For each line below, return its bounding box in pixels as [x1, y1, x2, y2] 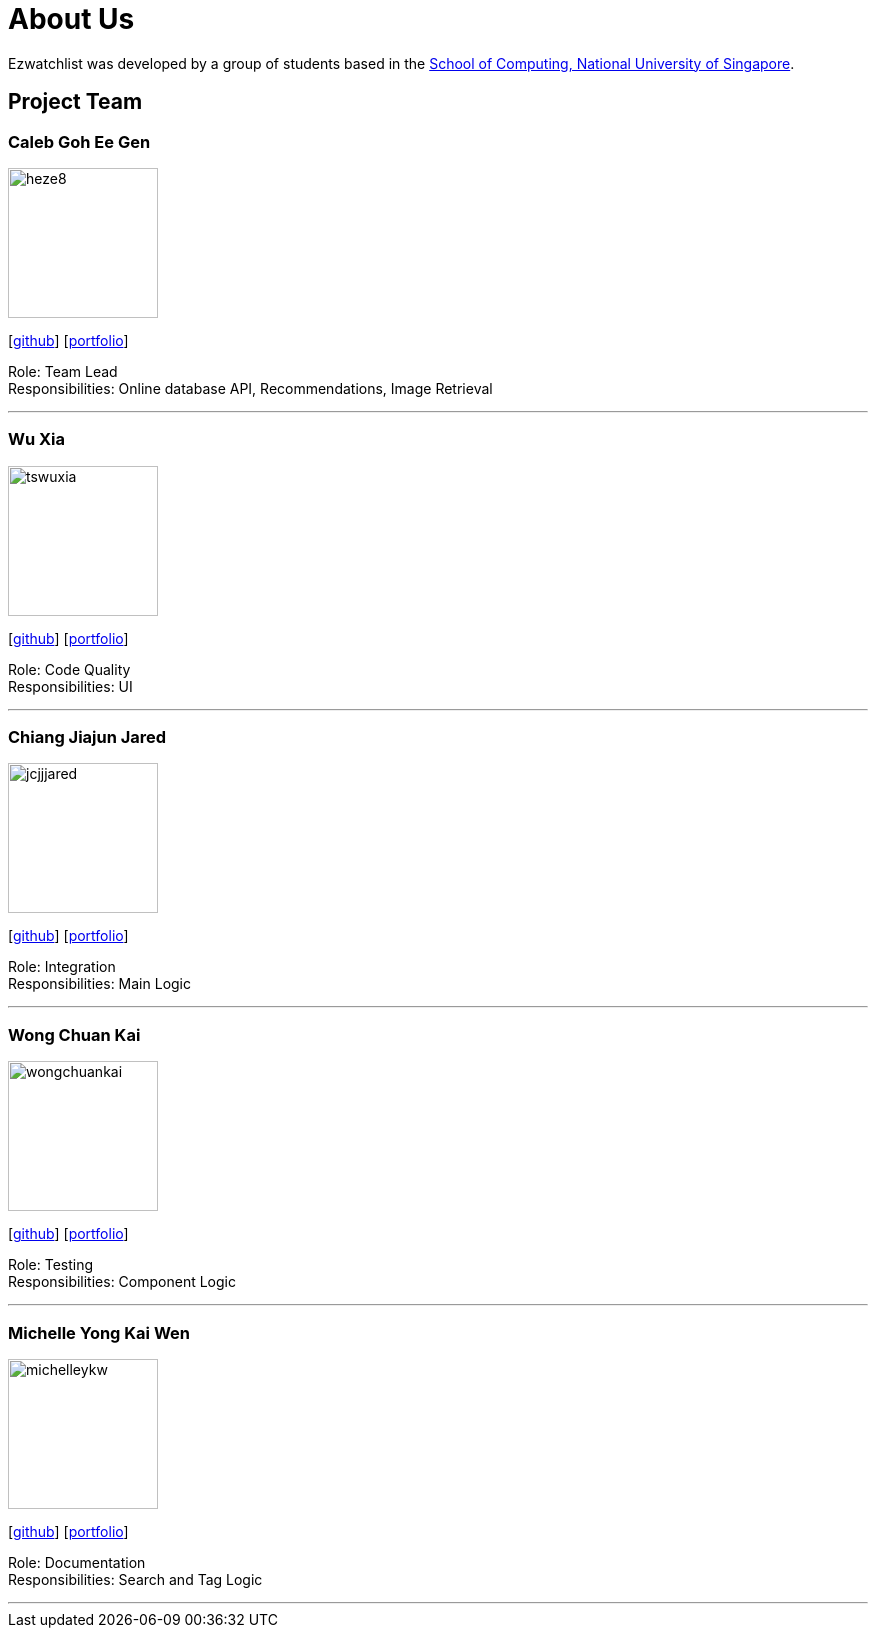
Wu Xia [8, 429, 66, 450]
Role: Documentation [8, 1553, 146, 1571]
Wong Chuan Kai [8, 1024, 141, 1045]
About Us [8, 2, 135, 36]
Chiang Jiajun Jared [8, 727, 167, 748]
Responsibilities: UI [8, 677, 133, 695]
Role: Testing [8, 1256, 94, 1274]
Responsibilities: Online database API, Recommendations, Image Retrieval [8, 379, 493, 397]
